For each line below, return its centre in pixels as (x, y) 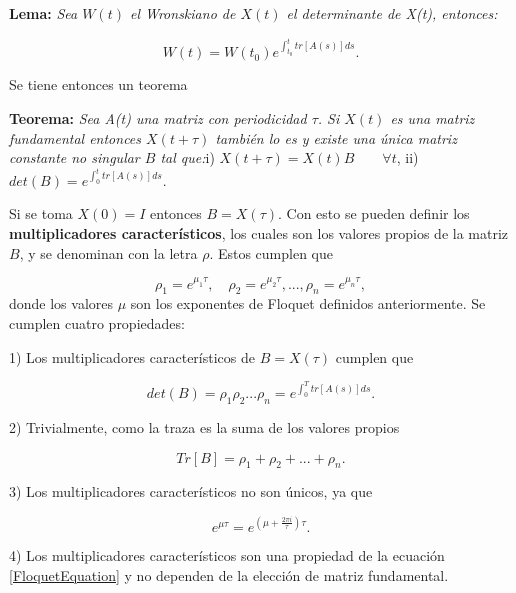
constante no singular (74, 157)
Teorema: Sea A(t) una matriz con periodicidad (158, 117)
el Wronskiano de (182, 13)
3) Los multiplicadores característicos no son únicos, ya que (191, 491)
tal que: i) (187, 157)
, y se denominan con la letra (108, 252)
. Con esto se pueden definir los (374, 213)
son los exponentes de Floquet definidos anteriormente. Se (308, 303)
